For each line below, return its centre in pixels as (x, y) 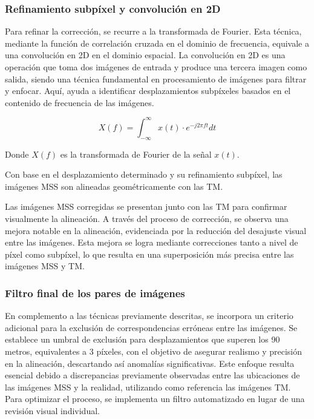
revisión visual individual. (52, 410)
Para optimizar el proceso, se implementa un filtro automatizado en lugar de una (155, 399)
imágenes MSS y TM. (45, 266)
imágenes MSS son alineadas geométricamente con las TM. (114, 186)
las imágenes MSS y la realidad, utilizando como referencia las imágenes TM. (148, 387)
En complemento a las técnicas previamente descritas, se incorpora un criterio (149, 316)
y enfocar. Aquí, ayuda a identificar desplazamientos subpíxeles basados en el (148, 91)
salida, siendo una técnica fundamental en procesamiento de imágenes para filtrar (156, 79)
